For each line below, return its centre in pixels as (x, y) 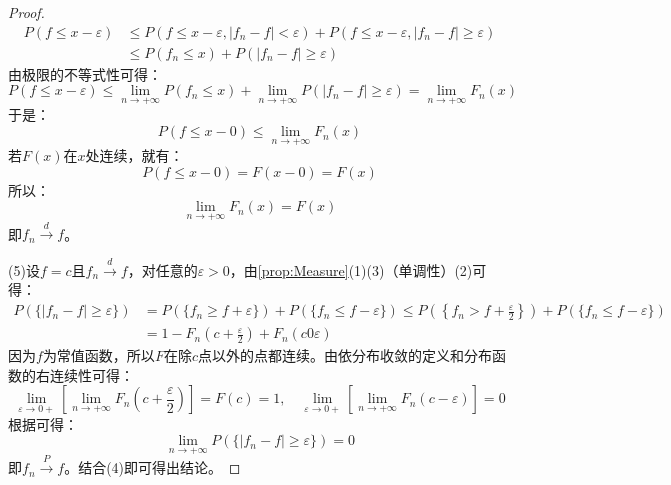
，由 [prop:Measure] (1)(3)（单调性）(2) (351, 269)
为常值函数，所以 (98, 355)
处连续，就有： (134, 155)
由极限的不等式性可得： (85, 73)
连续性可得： (91, 374)
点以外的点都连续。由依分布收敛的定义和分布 (344, 355)
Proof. (26, 12)
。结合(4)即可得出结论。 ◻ (152, 467)
